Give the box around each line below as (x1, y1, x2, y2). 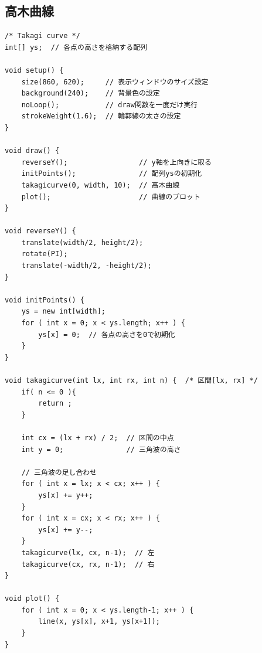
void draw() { (5, 147, 60, 155)
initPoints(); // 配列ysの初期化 (21, 169, 202, 178)
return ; (38, 399, 72, 408)
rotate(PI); (21, 250, 68, 259)
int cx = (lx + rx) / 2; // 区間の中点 (21, 433, 174, 442)
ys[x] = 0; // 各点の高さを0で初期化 (38, 330, 175, 339)
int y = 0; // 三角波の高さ (21, 445, 181, 454)
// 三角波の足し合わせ (21, 468, 97, 477)
